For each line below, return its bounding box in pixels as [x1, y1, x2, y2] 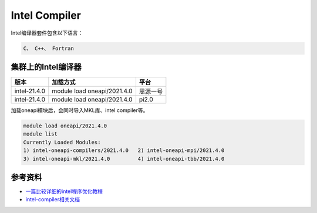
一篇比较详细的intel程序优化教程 [25, 188, 103, 195]
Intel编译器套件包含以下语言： [11, 29, 83, 36]
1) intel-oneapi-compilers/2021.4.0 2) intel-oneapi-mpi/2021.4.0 [23, 147, 225, 154]
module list [23, 131, 58, 137]
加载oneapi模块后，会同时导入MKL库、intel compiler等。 [11, 107, 149, 114]
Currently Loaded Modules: [23, 138, 101, 146]
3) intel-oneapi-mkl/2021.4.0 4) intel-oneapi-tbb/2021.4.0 [23, 155, 225, 162]
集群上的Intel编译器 [11, 62, 82, 72]
